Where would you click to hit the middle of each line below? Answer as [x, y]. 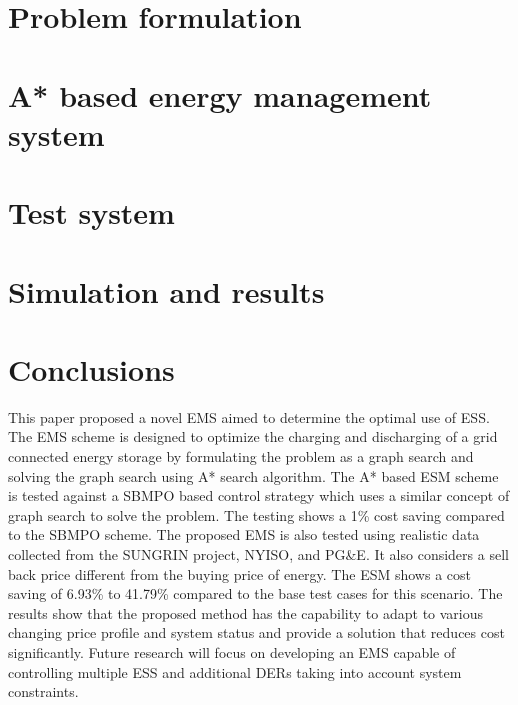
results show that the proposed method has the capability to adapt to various [246, 612]
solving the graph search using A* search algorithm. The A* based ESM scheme [253, 475]
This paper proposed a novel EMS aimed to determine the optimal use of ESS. [249, 416]
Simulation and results [166, 290]
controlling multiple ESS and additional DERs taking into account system [235, 671]
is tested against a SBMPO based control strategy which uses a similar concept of [259, 495]
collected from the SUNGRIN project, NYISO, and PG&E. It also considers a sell [258, 553]
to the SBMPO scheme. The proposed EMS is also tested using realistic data [244, 534]
